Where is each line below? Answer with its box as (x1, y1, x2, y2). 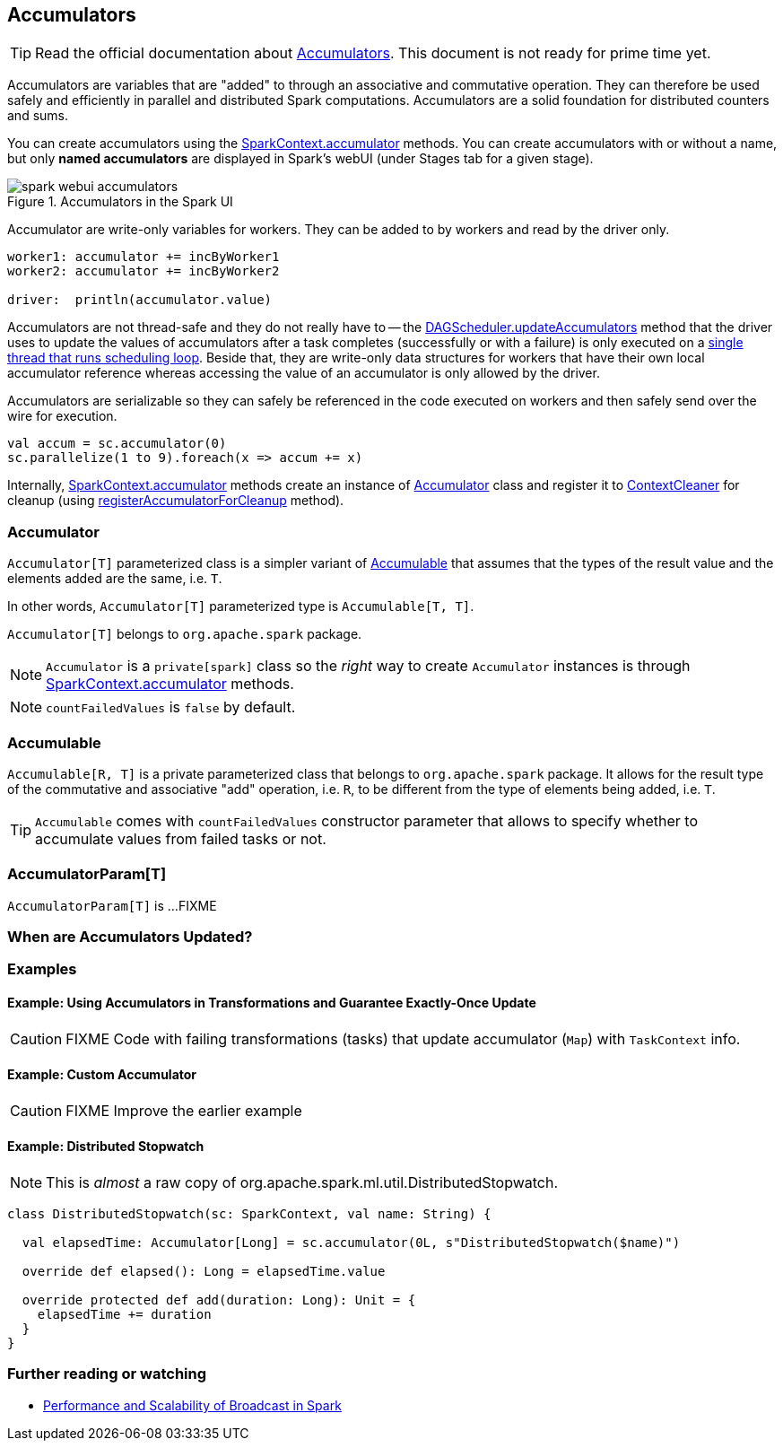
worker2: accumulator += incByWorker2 (7, 264, 280, 279)
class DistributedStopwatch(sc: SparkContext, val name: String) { (7, 1207, 492, 1222)
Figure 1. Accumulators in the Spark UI (7, 194, 233, 210)
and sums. (7, 108, 68, 124)
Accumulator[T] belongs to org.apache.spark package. (7, 626, 362, 642)
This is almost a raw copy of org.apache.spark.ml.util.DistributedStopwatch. (46, 1173, 559, 1192)
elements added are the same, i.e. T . (7, 571, 222, 587)
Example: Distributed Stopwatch (7, 1138, 204, 1155)
